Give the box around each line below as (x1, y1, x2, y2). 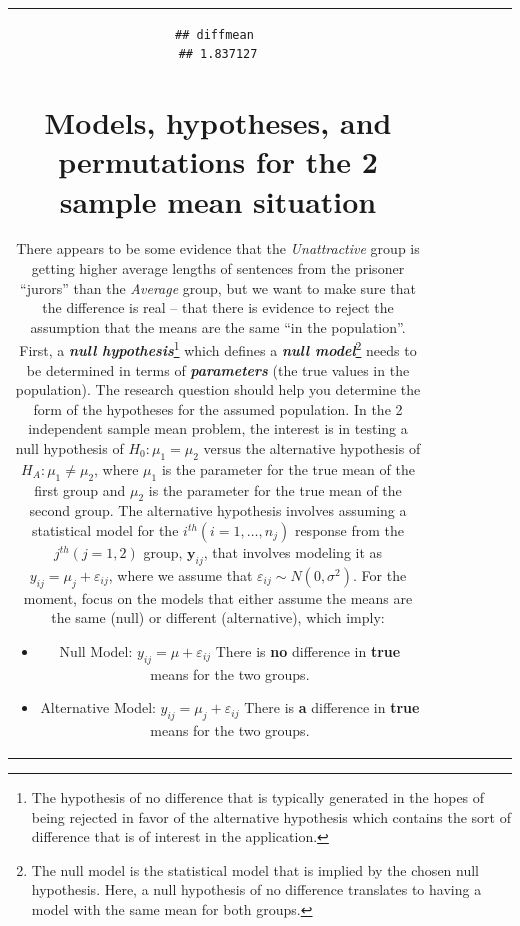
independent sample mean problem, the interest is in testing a (28, 418, 408, 439)
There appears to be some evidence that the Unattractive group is (16, 238, 420, 259)
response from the (294, 520, 405, 541)
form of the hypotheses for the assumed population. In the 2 (33, 398, 403, 419)
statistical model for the (31, 520, 179, 541)
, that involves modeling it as (203, 542, 383, 563)
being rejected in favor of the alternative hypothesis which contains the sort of (31, 806, 511, 827)
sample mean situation (59, 180, 377, 221)
